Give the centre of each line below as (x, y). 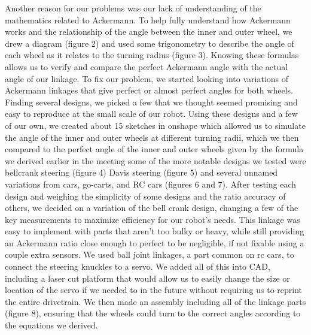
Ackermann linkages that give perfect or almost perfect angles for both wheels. (149, 90)
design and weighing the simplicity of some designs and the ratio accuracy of (145, 196)
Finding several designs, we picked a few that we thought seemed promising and (151, 102)
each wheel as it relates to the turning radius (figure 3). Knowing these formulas (152, 55)
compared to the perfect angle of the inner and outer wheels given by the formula (154, 149)
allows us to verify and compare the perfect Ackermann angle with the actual (147, 66)
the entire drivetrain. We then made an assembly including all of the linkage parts (155, 301)
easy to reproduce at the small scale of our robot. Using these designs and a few (151, 114)
